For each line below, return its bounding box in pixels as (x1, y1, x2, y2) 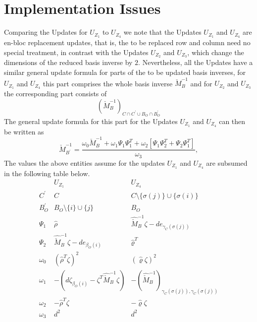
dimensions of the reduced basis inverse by (4, 57, 133, 67)
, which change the (187, 47, 244, 57)
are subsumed (206, 157, 248, 168)
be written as (4, 126, 44, 136)
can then (219, 116, 246, 126)
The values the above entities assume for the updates (4, 157, 165, 168)
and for (190, 78, 212, 88)
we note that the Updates (123, 27, 202, 37)
